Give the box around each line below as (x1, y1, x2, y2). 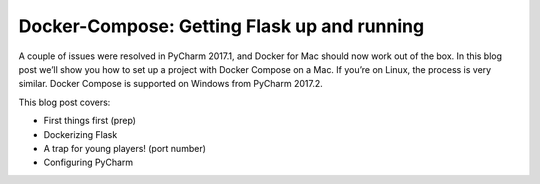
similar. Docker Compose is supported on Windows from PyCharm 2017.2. (18, 78, 324, 90)
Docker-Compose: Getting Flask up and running (18, 15, 425, 37)
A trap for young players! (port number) (43, 142, 207, 154)
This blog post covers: (18, 96, 111, 108)
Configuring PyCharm (43, 156, 134, 169)
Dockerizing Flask (43, 128, 118, 140)
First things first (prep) (43, 115, 137, 127)
